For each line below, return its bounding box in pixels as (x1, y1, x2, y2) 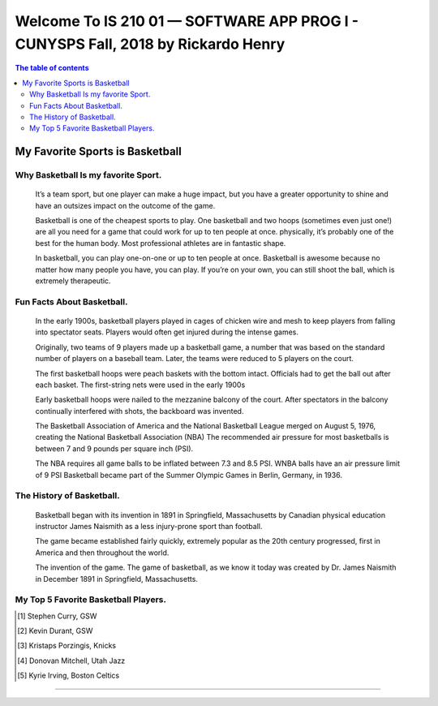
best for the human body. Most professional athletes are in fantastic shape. (35, 238, 286, 248)
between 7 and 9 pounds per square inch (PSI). (35, 443, 194, 454)
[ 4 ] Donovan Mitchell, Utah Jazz (17, 656, 126, 665)
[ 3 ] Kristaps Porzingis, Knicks (17, 641, 117, 651)
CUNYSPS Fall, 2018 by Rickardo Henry (15, 35, 286, 53)
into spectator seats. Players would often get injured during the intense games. (35, 327, 299, 337)
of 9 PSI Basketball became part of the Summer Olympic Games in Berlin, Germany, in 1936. (35, 470, 342, 480)
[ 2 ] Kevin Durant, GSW (17, 626, 93, 636)
